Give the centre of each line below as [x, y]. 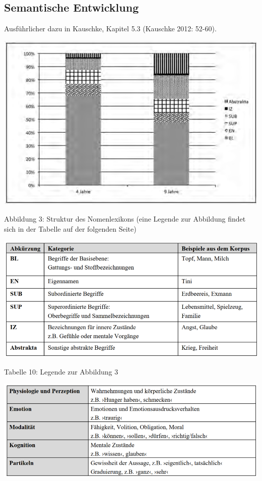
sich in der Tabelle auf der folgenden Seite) [70, 228]
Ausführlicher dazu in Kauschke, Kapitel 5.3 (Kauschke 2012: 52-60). [110, 29]
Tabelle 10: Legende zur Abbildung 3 [61, 371]
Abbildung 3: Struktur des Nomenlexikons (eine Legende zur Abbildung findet [125, 219]
